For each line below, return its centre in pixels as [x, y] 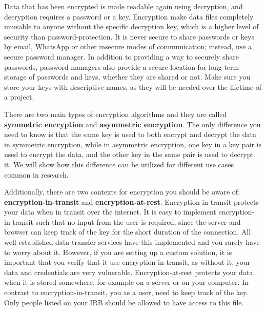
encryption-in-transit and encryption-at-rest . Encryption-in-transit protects [132, 201]
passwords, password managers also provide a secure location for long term [122, 66]
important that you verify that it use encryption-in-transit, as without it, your [127, 262]
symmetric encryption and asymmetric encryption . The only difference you [132, 124]
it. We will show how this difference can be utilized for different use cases [119, 164]
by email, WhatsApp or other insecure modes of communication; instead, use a [128, 46]
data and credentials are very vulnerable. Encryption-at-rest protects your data [129, 272]
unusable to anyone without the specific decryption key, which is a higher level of [131, 26]
